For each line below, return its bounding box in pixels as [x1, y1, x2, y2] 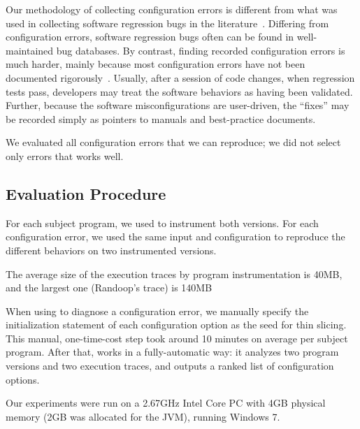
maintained [6, 43, 54, 57]
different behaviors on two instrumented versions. [6, 242, 217, 257]
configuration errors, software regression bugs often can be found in [6, 29, 294, 44]
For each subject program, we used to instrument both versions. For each [6, 215, 319, 230]
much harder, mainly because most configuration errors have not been [6, 57, 305, 71]
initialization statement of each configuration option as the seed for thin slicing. [6, 317, 347, 332]
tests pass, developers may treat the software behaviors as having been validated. [6, 84, 353, 99]
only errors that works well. [6, 148, 124, 163]
